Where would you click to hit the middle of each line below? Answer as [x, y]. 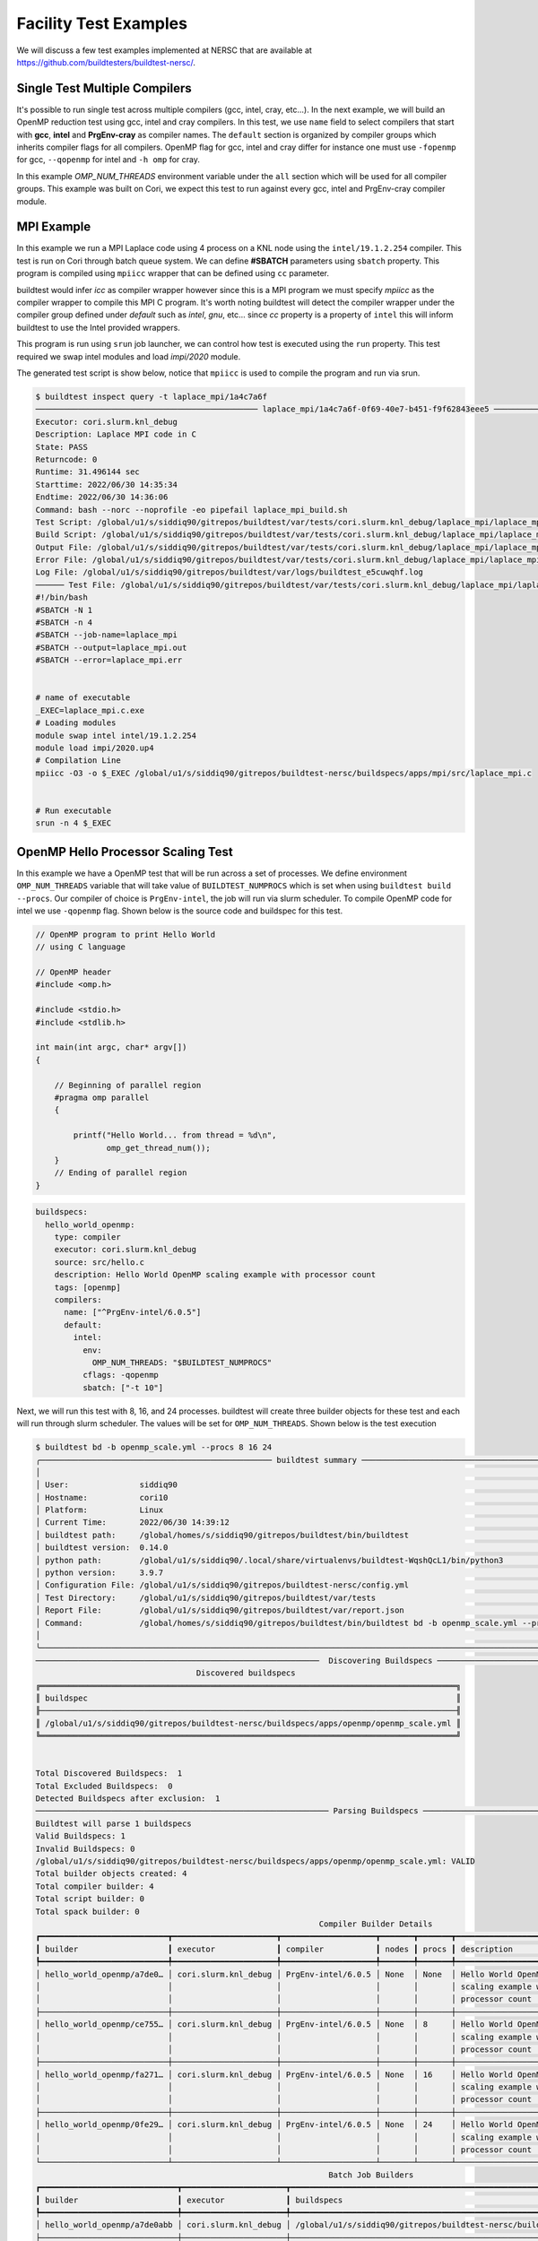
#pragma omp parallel [102, 1098]
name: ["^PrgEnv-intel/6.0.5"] [133, 1312]
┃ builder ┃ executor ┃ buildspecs [189, 2200]
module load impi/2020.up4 [95, 748]
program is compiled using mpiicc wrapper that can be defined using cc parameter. [173, 273]
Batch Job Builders [371, 2175]
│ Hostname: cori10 [102, 1497]
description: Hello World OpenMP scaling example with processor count [215, 1275]
